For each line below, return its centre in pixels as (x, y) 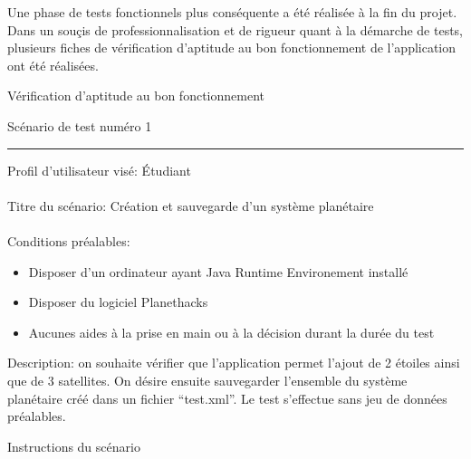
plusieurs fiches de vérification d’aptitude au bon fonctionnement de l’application (232, 48)
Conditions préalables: (69, 240)
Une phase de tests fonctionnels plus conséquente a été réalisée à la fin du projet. (232, 12)
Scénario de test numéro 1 (80, 125)
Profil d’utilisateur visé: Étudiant (99, 170)
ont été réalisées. (53, 65)
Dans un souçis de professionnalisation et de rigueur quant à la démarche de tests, (235, 29)
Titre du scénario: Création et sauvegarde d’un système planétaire (191, 205)
